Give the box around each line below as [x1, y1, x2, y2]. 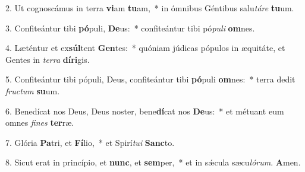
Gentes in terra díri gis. [5, 53, 90, 65]
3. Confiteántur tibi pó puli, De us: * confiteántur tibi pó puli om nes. [5, 21, 255, 34]
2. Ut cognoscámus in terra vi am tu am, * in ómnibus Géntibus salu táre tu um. [5, 2, 294, 14]
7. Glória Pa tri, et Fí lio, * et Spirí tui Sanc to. [5, 136, 175, 148]
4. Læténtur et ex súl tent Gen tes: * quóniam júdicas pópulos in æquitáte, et [5, 42, 285, 54]
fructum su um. [5, 84, 60, 97]
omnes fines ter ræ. [5, 116, 74, 129]
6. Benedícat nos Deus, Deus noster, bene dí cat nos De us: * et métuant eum [5, 104, 284, 117]
